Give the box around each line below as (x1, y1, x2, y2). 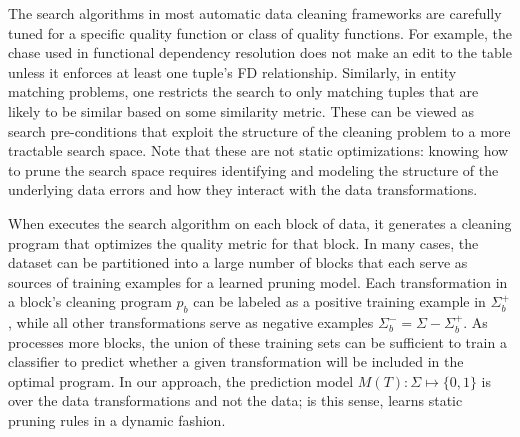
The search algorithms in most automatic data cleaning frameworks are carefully (8, 3, 502, 23)
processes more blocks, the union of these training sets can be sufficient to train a (8, 331, 507, 352)
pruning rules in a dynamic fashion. (8, 410, 226, 431)
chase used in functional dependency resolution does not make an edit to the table (8, 42, 512, 63)
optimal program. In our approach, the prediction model (8, 370, 354, 391)
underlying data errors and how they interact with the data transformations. (8, 179, 478, 200)
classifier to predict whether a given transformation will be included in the (8, 351, 464, 372)
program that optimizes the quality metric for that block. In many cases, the (8, 232, 479, 253)
